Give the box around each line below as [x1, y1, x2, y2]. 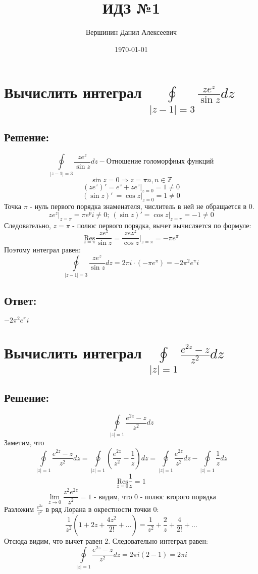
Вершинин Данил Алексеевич [85, 27, 177, 37]
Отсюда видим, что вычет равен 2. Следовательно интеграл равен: [4, 535, 208, 546]
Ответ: [4, 292, 37, 308]
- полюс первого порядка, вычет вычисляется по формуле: [72, 220, 251, 230]
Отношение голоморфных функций [106, 158, 214, 166]
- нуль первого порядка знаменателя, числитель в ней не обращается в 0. [30, 201, 254, 212]
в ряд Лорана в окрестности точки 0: [45, 503, 159, 514]
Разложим [4, 503, 34, 514]
